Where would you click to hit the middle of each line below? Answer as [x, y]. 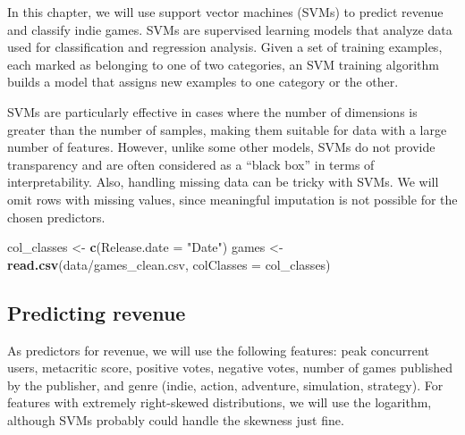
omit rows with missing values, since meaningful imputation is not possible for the [232, 199]
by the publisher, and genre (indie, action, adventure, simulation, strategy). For [225, 385]
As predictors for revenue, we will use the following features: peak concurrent [218, 350]
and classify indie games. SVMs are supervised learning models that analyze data [230, 29]
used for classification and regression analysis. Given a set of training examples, [225, 47]
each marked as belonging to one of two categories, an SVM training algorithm [223, 64]
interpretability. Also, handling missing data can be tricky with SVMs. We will [223, 182]
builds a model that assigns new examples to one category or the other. [203, 82]
